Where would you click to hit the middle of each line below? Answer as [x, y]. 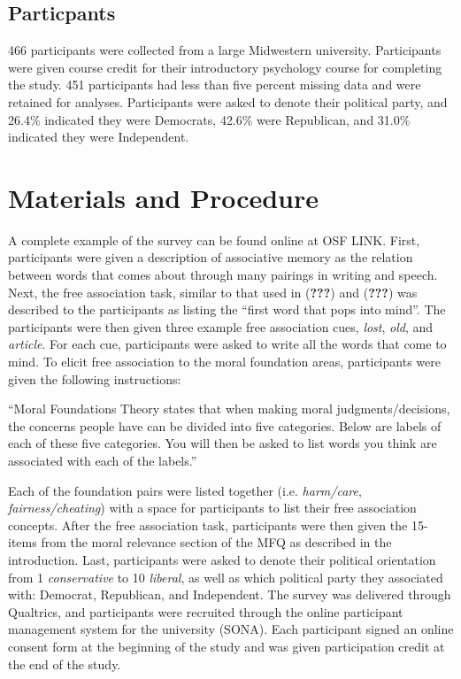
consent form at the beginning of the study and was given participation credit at [227, 646]
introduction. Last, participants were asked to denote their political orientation [222, 559]
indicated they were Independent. [99, 137]
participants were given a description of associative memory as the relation [211, 257]
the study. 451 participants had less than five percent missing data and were [215, 85]
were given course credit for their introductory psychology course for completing [225, 67]
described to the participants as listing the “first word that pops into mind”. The [227, 309]
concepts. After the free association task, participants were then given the [208, 525]
